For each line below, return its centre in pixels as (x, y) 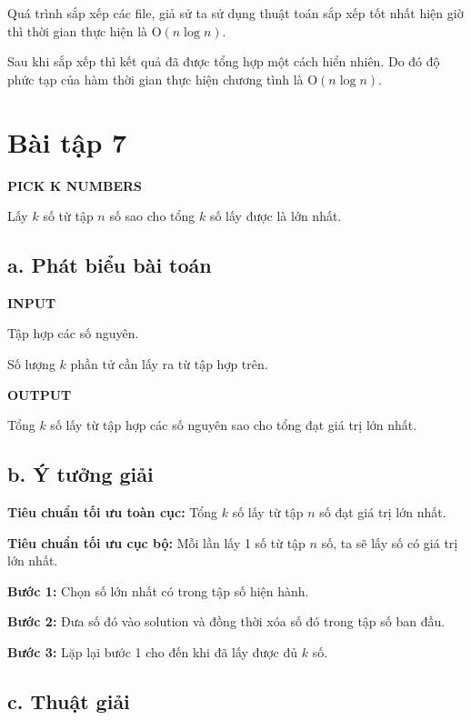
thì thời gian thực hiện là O (85, 30)
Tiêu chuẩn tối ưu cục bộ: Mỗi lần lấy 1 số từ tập (156, 542)
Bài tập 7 (67, 141)
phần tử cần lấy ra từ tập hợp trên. (169, 364)
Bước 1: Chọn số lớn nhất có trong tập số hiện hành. (158, 590)
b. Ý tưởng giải (80, 474)
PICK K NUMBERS (75, 185)
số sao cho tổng (152, 216)
